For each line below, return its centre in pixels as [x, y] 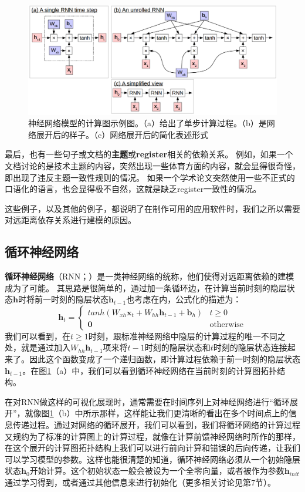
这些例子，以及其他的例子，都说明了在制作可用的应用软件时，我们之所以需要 [152, 208]
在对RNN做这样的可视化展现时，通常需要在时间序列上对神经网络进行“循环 [147, 401]
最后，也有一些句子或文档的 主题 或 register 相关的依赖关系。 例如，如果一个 [149, 154]
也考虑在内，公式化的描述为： [184, 299]
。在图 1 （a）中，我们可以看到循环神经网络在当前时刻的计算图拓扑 [150, 370]
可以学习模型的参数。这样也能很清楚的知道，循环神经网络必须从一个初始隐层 [152, 459]
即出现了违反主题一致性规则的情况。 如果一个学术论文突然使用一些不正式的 [150, 177]
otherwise [227, 324]
